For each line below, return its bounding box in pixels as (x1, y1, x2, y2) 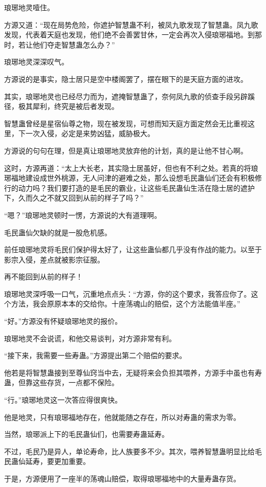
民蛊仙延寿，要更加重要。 (4, 456, 90, 467)
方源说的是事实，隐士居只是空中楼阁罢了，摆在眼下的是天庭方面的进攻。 (4, 73, 248, 84)
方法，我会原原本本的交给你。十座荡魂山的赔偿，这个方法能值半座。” (11, 298, 240, 309)
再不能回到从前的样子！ (4, 271, 83, 282)
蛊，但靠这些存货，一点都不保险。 (4, 377, 119, 388)
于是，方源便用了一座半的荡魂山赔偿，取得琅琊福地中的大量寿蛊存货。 (4, 473, 240, 483)
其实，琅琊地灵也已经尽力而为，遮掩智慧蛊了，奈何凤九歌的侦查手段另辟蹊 (4, 91, 255, 101)
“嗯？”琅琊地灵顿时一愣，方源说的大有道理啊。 (4, 209, 162, 220)
